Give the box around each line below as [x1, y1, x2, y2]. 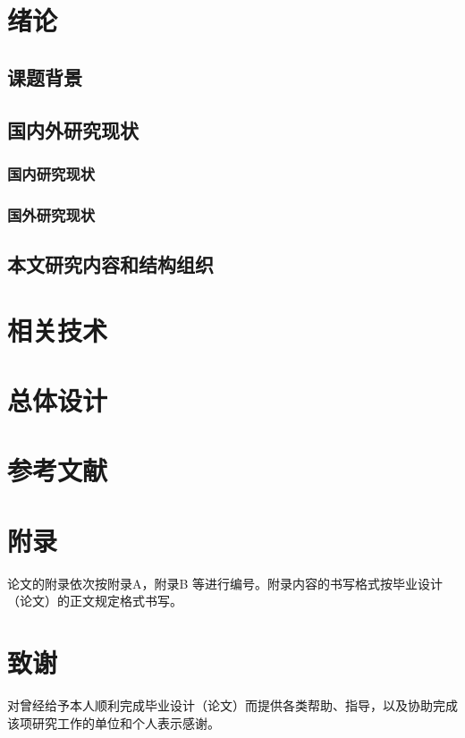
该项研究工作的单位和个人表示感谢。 [7, 713, 220, 732]
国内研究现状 [7, 162, 96, 184]
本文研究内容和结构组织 [7, 250, 214, 278]
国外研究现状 [7, 203, 96, 225]
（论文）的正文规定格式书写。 [7, 591, 182, 610]
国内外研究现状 [7, 115, 139, 143]
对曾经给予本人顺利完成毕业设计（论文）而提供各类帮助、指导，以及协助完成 [7, 695, 458, 714]
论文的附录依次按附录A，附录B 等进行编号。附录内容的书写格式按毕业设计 [7, 573, 444, 592]
